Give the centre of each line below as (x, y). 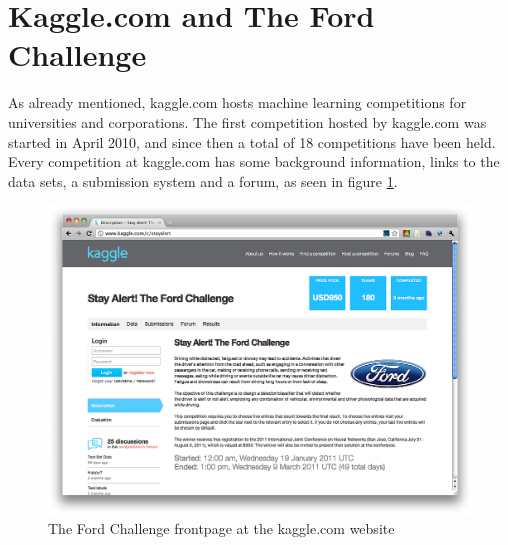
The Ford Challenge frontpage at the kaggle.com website (221, 528)
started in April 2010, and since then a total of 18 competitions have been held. (252, 141)
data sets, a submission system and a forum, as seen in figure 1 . (203, 180)
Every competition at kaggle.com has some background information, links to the (254, 161)
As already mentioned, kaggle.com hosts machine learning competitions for (237, 102)
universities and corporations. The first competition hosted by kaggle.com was (247, 121)
